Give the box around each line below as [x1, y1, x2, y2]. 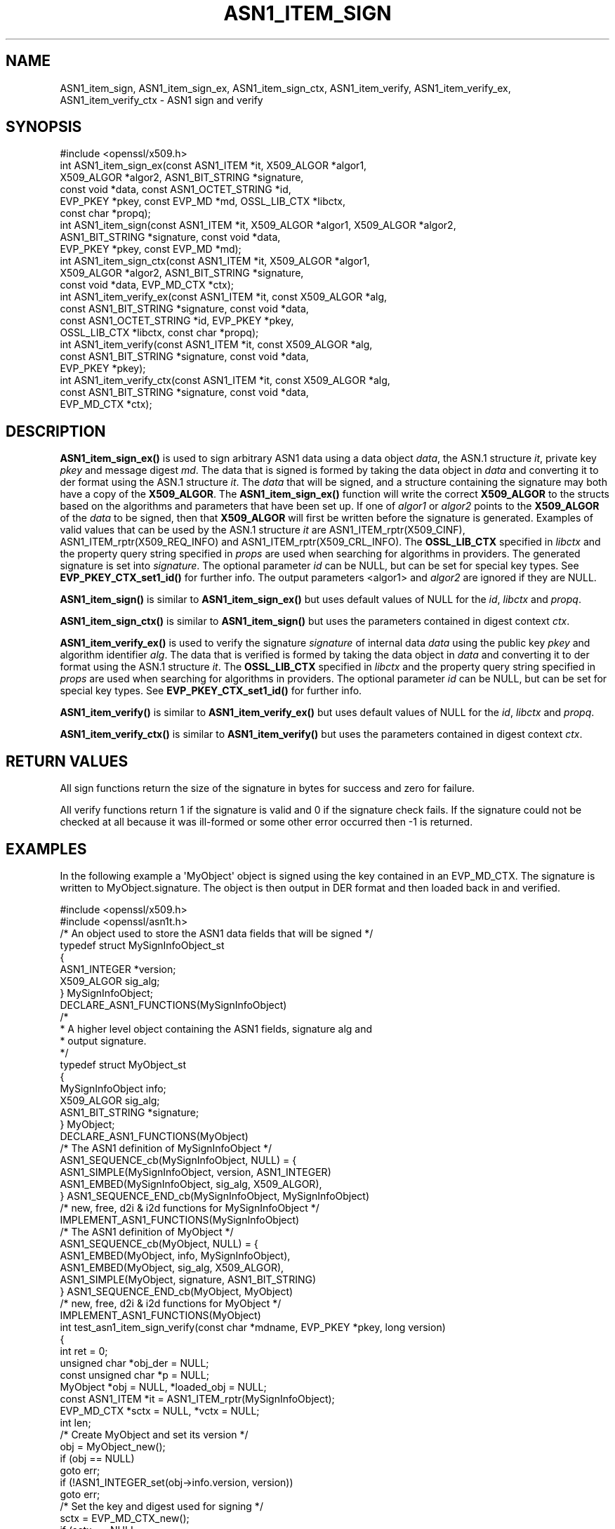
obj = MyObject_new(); [60, 1440, 166, 1452]
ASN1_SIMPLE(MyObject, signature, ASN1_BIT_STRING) [60, 1273, 317, 1285]
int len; [60, 1416, 91, 1429]
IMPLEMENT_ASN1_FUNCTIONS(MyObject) [60, 1309, 261, 1321]
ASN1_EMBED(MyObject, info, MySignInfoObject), [60, 1249, 291, 1262]
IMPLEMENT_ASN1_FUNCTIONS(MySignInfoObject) [60, 1213, 300, 1226]
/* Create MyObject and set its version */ [60, 1428, 249, 1441]
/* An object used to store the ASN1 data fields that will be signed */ [60, 927, 373, 939]
